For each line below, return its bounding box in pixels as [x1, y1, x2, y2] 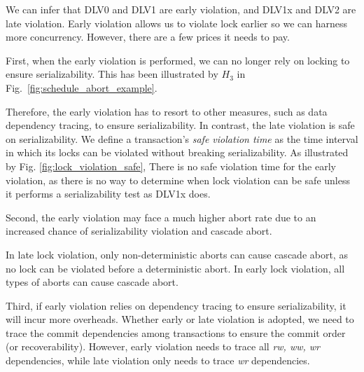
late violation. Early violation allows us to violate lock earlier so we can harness [6, 15, 347, 30]
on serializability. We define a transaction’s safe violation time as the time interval [6, 131, 358, 146]
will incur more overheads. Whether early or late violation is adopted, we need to [6, 312, 354, 326]
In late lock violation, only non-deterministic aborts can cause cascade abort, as [6, 247, 348, 261]
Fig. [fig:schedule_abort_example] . [6, 80, 157, 95]
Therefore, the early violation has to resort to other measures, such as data [6, 104, 328, 118]
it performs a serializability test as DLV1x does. [6, 186, 211, 201]
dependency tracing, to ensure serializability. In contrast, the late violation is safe [6, 118, 355, 132]
